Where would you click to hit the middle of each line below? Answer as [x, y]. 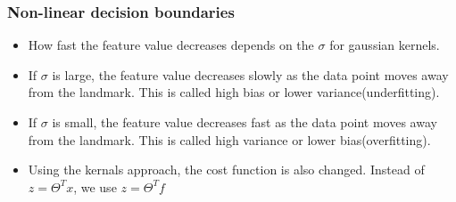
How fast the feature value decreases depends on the [171, 45]
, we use [95, 186]
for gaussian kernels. [385, 45]
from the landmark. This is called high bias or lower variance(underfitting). [234, 92]
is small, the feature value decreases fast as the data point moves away [245, 122]
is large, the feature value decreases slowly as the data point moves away [250, 74]
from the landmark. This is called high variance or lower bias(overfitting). [229, 139]
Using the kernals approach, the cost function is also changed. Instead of [226, 170]
